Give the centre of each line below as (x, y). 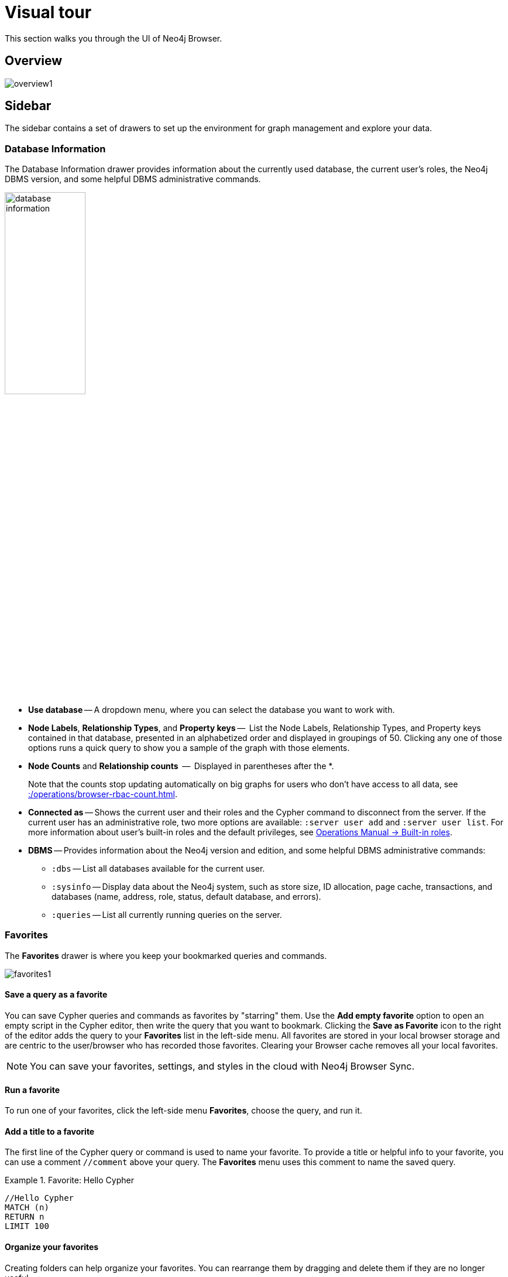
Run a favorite (32, 1090)
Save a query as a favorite (56, 995)
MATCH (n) (27, 1208)
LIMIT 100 (27, 1226)
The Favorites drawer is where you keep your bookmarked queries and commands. (166, 955)
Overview (34, 61)
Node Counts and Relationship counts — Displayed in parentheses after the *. (181, 766)
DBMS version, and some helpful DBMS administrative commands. (133, 179)
